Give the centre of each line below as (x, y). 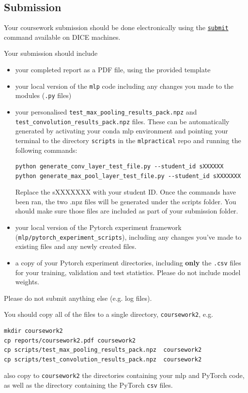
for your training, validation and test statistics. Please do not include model (128, 272)
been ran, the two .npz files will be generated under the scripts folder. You (126, 201)
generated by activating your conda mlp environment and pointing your (122, 131)
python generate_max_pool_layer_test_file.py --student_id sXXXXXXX (128, 176)
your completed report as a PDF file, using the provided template (113, 70)
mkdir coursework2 (33, 331)
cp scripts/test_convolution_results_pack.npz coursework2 (103, 359)
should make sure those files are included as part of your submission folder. (127, 211)
